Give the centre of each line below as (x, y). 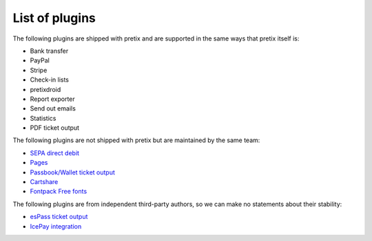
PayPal (40, 60)
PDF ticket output (54, 128)
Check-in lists (49, 80)
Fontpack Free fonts (59, 192)
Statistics (43, 118)
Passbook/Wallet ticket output (72, 172)
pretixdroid (45, 89)
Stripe (39, 70)
